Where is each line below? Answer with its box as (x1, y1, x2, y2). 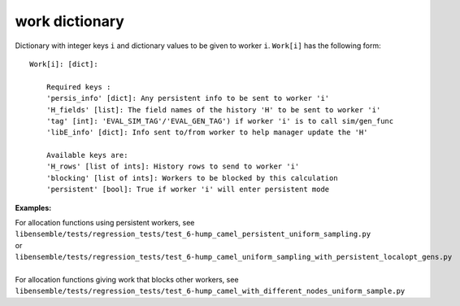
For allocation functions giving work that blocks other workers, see (15, 274, 239, 284)
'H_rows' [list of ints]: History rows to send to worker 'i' (46, 162, 300, 171)
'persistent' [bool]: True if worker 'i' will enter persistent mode (46, 185, 330, 195)
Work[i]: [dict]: (29, 59, 98, 68)
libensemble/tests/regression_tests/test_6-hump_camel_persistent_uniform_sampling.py (15, 229, 371, 239)
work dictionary (15, 12, 125, 30)
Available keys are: (46, 151, 128, 160)
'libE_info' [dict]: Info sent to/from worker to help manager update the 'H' (46, 128, 368, 138)
